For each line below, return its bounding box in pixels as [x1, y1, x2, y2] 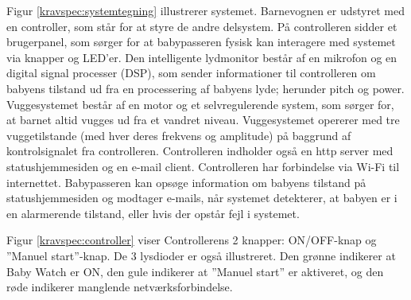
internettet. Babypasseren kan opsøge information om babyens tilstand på [6, 173, 366, 190]
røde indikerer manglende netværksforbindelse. [6, 279, 233, 295]
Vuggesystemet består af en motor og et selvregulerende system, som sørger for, [6, 95, 394, 112]
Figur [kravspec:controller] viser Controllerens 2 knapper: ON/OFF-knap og [6, 232, 377, 248]
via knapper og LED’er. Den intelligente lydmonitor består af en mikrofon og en [6, 49, 397, 65]
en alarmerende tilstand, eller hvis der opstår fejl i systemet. [6, 205, 300, 221]
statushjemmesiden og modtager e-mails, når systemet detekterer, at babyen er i [6, 189, 397, 206]
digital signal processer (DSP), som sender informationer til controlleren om [6, 64, 376, 81]
